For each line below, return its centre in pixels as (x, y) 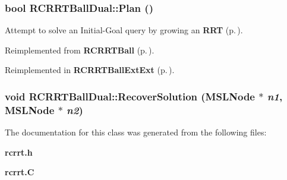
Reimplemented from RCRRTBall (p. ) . (80, 50)
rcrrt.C (20, 172)
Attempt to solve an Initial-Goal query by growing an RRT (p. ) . (124, 30)
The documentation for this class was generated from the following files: (136, 132)
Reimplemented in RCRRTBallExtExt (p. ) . (90, 70)
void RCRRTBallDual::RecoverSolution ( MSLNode (130, 96)
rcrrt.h (19, 152)
